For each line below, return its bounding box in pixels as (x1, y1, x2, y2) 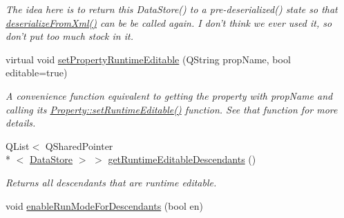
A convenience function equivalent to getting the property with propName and (6, 88, 333, 102)
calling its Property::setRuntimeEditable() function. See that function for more (6, 102, 338, 116)
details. (6, 116, 36, 130)
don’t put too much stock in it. (6, 29, 133, 43)
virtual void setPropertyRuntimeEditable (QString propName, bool (6, 52, 291, 66)
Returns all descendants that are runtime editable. (6, 175, 217, 189)
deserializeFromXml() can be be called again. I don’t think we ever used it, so (6, 15, 332, 30)
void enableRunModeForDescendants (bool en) (6, 198, 203, 212)
